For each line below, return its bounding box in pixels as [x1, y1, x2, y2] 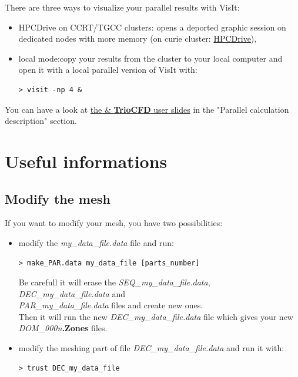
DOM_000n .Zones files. [18, 322, 108, 334]
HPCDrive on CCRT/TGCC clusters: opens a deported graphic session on [18, 21, 286, 33]
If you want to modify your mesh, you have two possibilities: [5, 217, 223, 229]
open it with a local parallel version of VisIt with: [18, 63, 197, 76]
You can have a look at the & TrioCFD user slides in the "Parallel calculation [5, 103, 289, 115]
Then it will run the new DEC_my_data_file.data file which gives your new [18, 310, 293, 322]
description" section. [5, 115, 77, 127]
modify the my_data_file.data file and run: [18, 236, 174, 248]
